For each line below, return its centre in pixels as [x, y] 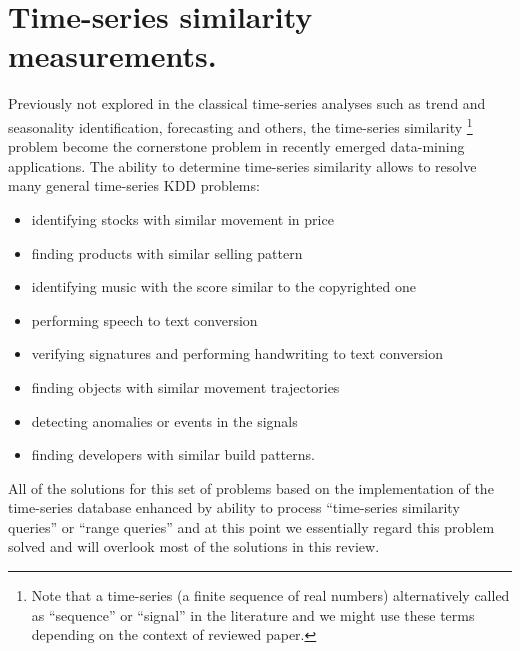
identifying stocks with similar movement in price [182, 218]
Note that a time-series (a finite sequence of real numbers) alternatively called [270, 595]
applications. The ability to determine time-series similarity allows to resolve [242, 165]
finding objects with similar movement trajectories [185, 386]
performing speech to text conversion [144, 319]
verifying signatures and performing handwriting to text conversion [237, 353]
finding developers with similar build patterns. [173, 454]
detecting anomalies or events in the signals [164, 420]
